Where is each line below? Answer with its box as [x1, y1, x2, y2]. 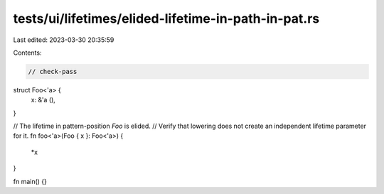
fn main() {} [13, 177, 48, 185]
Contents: [13, 48, 42, 57]
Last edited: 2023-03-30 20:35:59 [13, 36, 114, 44]
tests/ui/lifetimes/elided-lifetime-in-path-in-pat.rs [13, 11, 320, 26]
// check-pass [28, 68, 78, 75]
